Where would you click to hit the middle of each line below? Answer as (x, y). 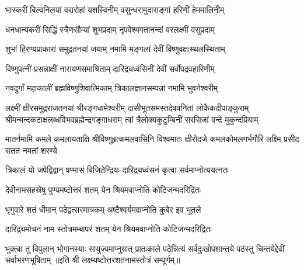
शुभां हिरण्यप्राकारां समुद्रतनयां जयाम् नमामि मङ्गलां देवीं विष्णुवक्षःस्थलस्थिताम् (115, 49)
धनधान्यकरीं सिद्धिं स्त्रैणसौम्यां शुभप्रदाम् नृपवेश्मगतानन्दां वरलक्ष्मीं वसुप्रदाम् (110, 29)
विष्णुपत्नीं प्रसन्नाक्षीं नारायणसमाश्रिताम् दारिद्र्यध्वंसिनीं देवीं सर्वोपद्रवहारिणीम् (110, 68)
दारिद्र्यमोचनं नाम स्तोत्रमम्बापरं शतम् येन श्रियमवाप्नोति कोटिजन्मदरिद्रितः (109, 229)
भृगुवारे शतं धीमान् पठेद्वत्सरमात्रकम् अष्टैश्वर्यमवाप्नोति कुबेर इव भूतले (103, 209)
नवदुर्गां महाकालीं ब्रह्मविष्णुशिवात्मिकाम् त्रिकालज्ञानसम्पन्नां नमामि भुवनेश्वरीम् (112, 88)
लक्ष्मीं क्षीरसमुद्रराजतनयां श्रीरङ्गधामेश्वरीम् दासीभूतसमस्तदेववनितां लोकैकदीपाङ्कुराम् (127, 107)
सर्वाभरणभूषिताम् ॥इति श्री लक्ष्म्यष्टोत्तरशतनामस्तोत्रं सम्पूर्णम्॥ (93, 260)
